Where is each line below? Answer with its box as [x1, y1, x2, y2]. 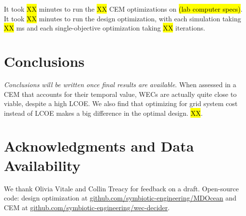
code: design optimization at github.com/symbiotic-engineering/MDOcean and [4, 193, 237, 203]
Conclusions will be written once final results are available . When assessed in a [4, 79, 236, 89]
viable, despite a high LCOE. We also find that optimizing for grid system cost [4, 98, 238, 108]
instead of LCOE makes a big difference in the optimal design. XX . [4, 108, 203, 118]
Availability [4, 155, 81, 175]
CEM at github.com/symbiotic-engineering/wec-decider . [4, 202, 170, 212]
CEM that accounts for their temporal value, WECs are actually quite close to [4, 89, 237, 99]
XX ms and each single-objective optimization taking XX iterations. [4, 23, 205, 33]
